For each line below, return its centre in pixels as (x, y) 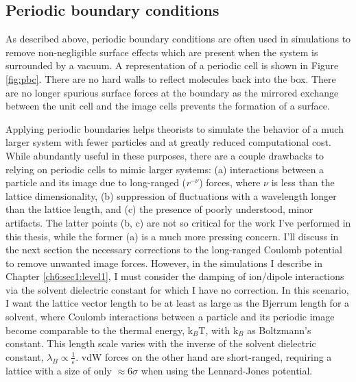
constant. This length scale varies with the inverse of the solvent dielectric (161, 343)
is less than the (303, 182)
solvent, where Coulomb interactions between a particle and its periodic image (170, 317)
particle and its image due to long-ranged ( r (98, 182)
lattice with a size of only (59, 370)
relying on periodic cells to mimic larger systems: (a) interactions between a (165, 169)
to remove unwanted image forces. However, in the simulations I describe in (164, 263)
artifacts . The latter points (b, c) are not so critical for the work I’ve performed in (178, 222)
